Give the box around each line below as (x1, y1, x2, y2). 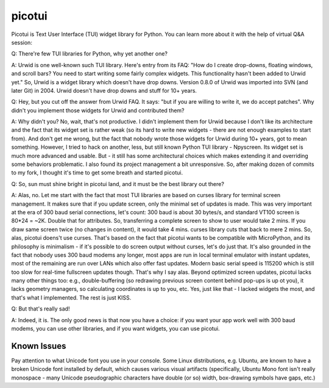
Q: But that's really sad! (11, 305, 70, 312)
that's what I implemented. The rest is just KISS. (11, 293, 132, 301)
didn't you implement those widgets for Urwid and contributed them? (11, 107, 185, 114)
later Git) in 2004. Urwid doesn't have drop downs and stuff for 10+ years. (11, 87, 197, 94)
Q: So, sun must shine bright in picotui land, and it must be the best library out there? (11, 180, 225, 187)
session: (11, 38, 33, 46)
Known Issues (11, 340, 66, 351)
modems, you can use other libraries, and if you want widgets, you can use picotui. (11, 325, 220, 332)
